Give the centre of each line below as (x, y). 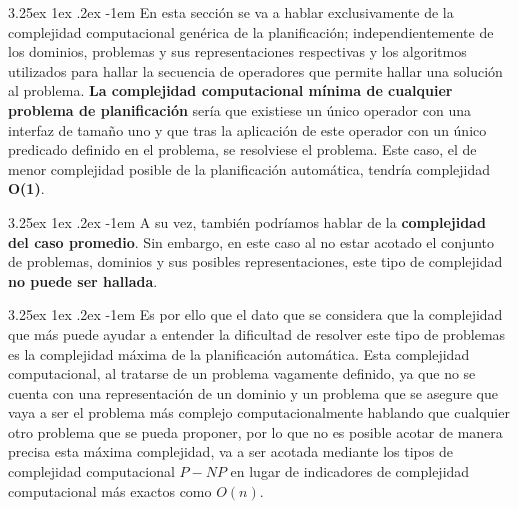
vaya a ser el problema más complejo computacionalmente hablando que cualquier (259, 412)
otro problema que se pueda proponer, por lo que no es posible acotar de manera (255, 431)
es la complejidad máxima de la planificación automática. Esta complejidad (239, 353)
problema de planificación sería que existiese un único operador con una (239, 109)
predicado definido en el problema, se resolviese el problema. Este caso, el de (242, 149)
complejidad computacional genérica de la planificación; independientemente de (251, 31)
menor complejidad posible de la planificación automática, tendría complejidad (249, 168)
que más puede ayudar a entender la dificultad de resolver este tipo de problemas (257, 333)
